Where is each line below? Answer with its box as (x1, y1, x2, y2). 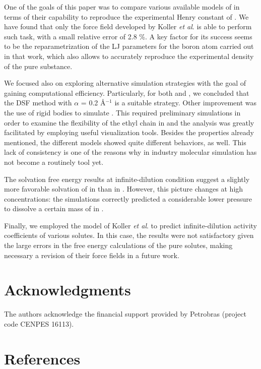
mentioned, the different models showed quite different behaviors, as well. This (4, 137, 246, 147)
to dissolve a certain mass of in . (4, 203, 104, 214)
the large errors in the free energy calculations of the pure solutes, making (4, 240, 233, 251)
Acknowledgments (4, 279, 131, 300)
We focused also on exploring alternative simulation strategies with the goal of (4, 78, 246, 88)
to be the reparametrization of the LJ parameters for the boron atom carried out (4, 41, 254, 51)
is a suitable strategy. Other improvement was (114, 97, 257, 108)
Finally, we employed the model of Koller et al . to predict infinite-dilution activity (4, 220, 257, 230)
